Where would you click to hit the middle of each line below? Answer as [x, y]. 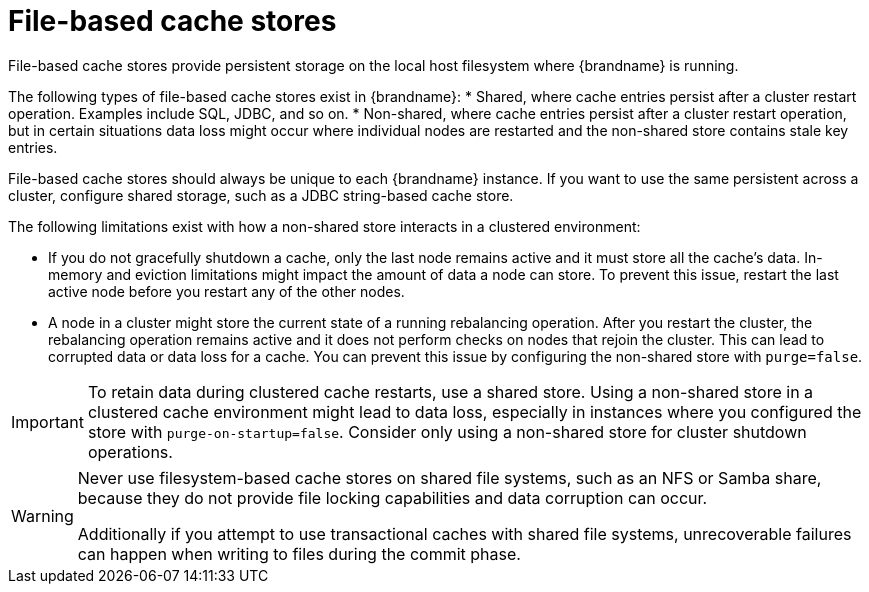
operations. [130, 451]
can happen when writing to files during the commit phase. [299, 553]
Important [47, 421]
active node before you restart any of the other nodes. [226, 291]
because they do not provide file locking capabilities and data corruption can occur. [392, 497]
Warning [42, 515]
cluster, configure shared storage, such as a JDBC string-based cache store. [261, 195]
